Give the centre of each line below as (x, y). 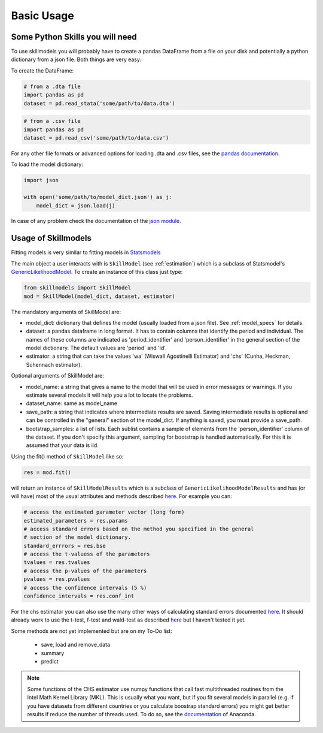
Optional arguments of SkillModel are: (57, 376)
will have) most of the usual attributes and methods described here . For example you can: (122, 496)
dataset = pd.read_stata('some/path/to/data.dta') (100, 103)
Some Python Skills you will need (74, 37)
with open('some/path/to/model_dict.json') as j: (98, 197)
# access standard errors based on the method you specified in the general (139, 529)
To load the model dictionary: (47, 164)
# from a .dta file (52, 86)
